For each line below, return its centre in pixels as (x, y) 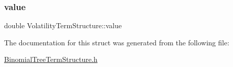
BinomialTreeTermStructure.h (51, 59)
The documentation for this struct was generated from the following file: (117, 42)
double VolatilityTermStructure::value (63, 25)
